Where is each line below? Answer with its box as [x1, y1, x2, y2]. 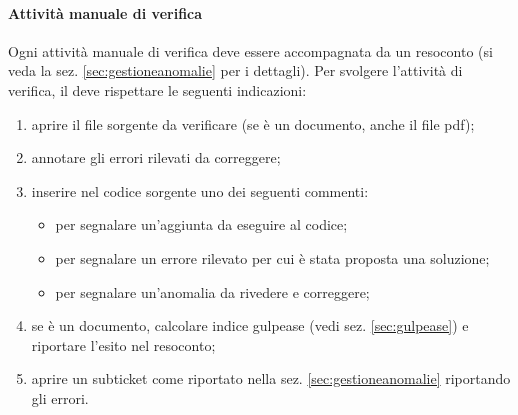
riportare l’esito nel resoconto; [31, 334, 216, 355]
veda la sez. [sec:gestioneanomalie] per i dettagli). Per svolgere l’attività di [8, 60, 463, 81]
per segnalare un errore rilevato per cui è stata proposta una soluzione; [55, 247, 490, 268]
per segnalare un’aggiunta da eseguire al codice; [55, 214, 348, 235]
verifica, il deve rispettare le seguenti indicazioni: [8, 79, 307, 100]
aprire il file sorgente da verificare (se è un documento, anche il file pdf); [31, 113, 475, 134]
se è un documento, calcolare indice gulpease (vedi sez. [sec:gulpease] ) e [31, 315, 469, 336]
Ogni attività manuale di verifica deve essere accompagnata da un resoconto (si [8, 40, 493, 61]
